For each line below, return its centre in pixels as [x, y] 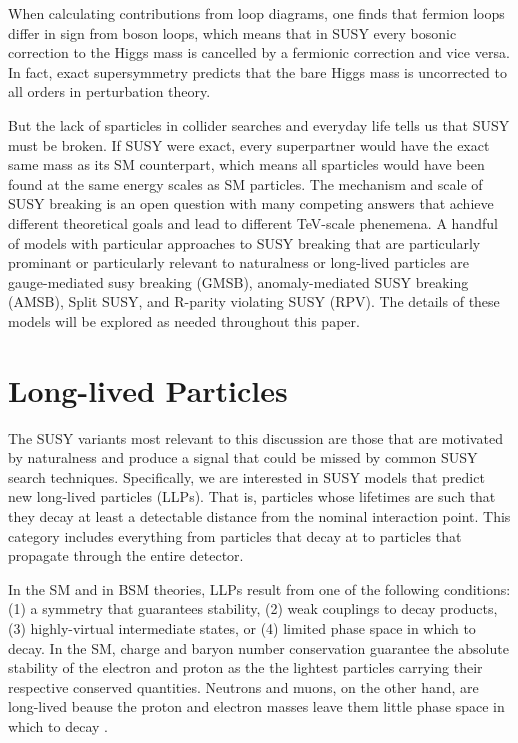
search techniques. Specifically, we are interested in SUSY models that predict [246, 476]
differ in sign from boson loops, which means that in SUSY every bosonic [232, 32]
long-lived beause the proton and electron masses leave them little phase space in [256, 706]
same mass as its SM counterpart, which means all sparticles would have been [246, 164]
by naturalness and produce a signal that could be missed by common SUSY [243, 457]
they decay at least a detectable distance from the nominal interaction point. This [259, 516]
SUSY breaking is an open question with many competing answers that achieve [251, 203]
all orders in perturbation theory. [109, 91]
